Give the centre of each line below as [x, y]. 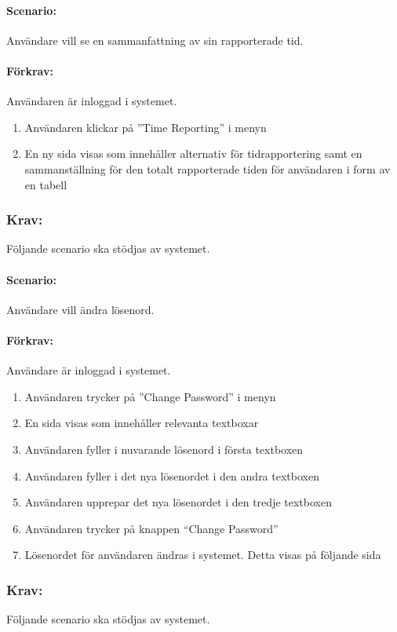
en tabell [46, 184]
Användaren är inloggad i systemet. [92, 101]
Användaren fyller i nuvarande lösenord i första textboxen [164, 449]
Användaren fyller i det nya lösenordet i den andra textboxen [172, 475]
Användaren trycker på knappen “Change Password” [151, 528]
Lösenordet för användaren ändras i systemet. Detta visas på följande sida [203, 555]
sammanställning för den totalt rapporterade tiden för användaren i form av [208, 168]
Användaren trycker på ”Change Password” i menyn [150, 396]
